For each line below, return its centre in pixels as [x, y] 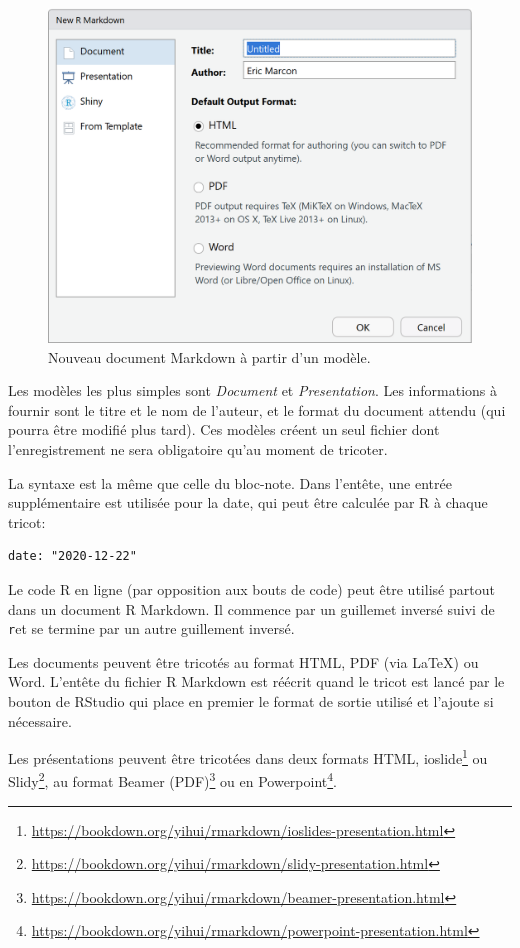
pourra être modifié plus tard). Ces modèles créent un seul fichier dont [224, 429]
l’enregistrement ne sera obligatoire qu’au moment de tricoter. [198, 448]
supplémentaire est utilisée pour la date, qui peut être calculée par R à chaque [248, 502]
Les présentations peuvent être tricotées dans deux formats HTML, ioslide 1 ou [248, 756]
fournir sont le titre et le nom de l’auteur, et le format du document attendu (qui [257, 409]
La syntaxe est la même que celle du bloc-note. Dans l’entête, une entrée [230, 482]
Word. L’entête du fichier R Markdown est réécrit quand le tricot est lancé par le [256, 681]
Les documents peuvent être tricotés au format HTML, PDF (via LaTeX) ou [243, 661]
